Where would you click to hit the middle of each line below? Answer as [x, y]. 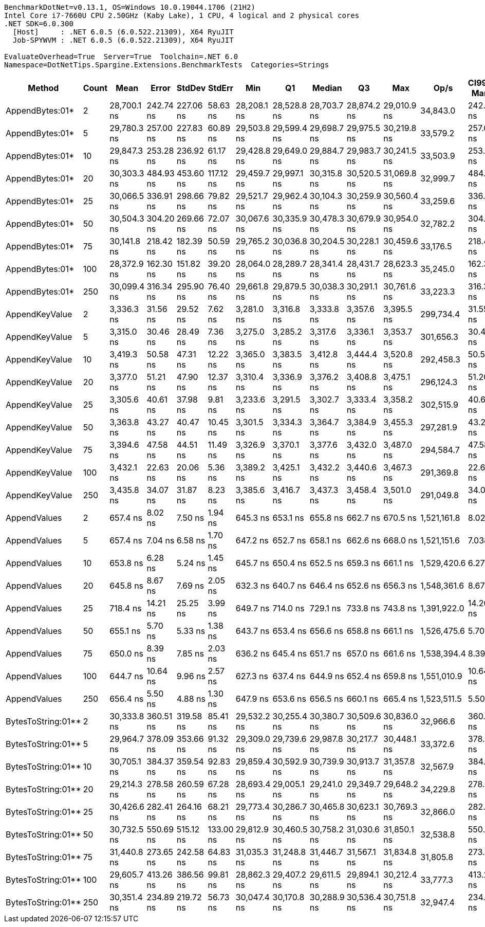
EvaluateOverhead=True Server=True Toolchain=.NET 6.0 [121, 57]
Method [43, 88]
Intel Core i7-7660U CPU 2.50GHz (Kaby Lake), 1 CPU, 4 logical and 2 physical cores [182, 15]
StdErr [221, 88]
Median [327, 88]
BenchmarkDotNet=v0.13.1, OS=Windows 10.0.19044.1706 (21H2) [130, 7]
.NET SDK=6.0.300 [39, 24]
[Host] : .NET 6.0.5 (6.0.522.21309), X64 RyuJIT [123, 32]
